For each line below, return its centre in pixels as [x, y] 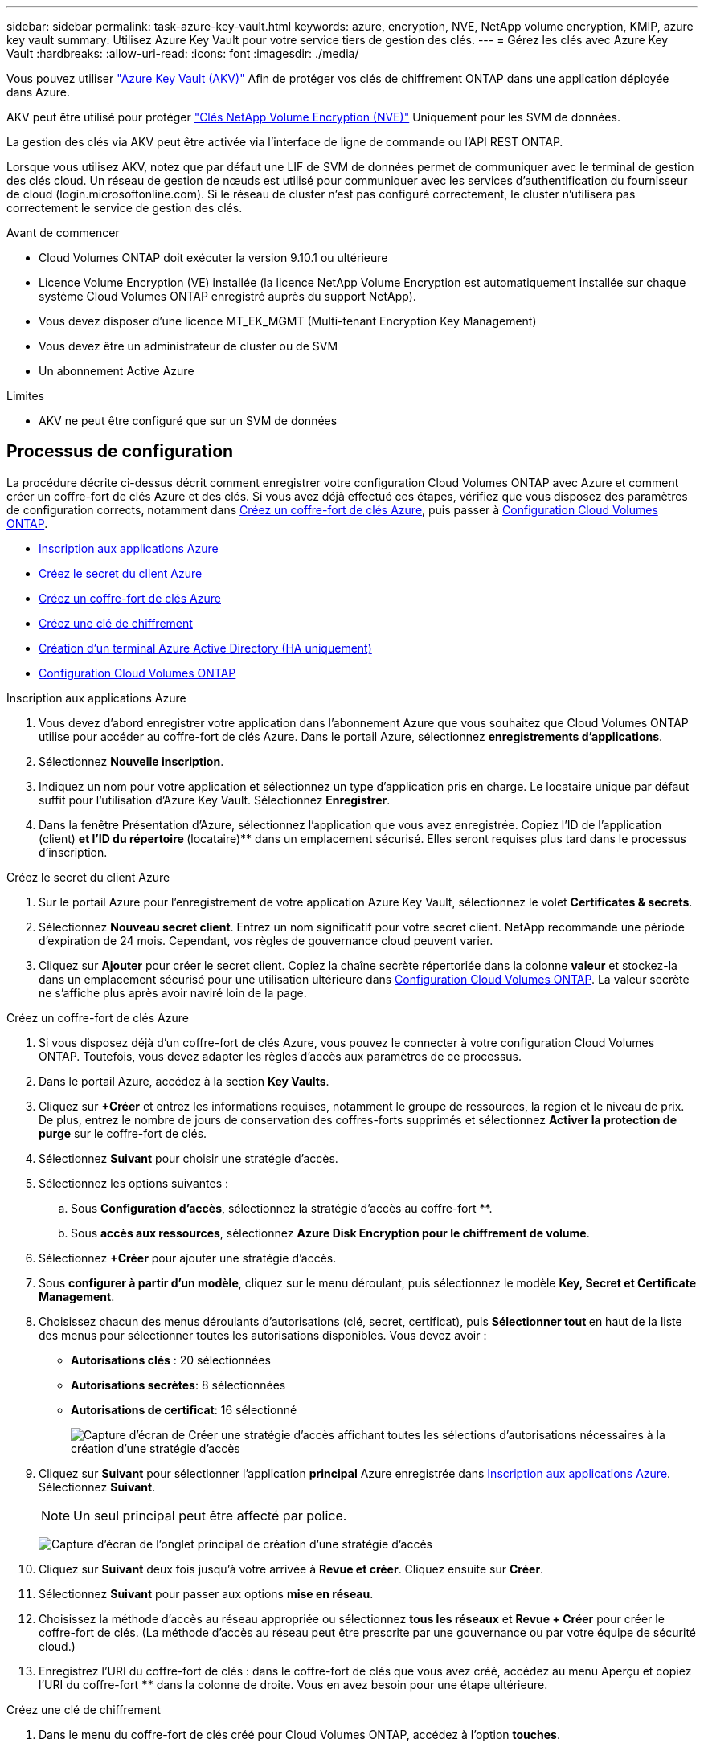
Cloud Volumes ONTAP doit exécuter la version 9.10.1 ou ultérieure [213, 258]
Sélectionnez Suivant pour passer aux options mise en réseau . [206, 1593]
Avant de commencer [63, 233]
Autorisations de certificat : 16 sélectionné [184, 1409]
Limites [25, 396]
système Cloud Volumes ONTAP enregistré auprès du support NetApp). [227, 296]
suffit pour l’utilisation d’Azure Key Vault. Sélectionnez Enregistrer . [215, 800]
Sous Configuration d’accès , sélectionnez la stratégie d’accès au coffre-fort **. [282, 1208]
